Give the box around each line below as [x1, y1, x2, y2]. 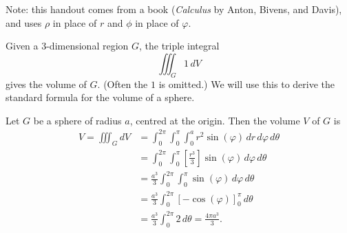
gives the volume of [6, 76, 87, 91]
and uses [6, 15, 42, 30]
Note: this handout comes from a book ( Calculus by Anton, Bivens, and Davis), [6, 2, 342, 16]
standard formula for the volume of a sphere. [6, 90, 195, 104]
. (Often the [97, 76, 148, 91]
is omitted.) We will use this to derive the [158, 76, 335, 91]
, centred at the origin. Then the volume [129, 113, 300, 127]
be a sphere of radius [33, 113, 122, 127]
